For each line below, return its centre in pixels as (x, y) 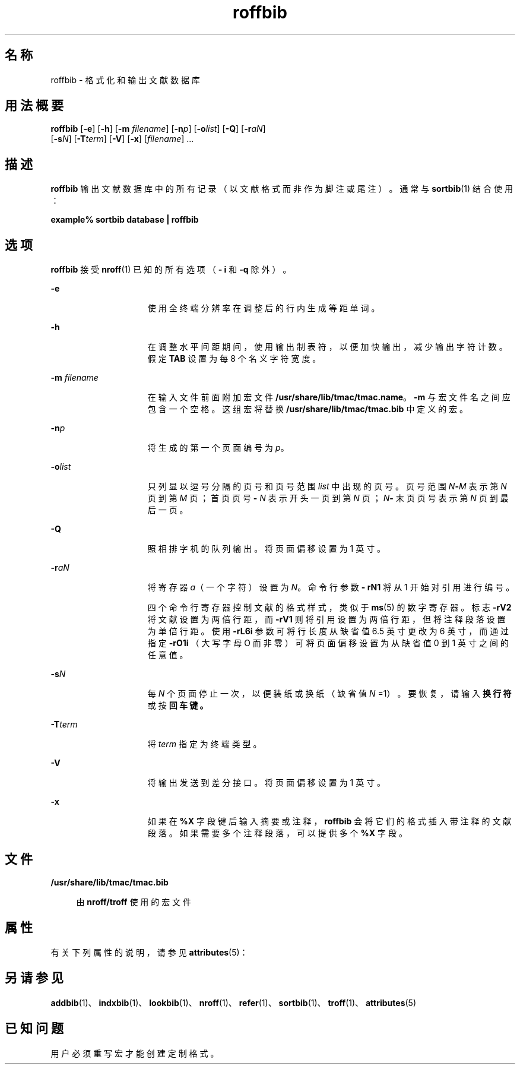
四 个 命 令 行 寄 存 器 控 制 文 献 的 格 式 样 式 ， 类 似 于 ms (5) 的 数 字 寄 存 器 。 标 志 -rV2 (329, 608)
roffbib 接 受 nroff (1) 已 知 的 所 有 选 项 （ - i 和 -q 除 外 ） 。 (171, 270)
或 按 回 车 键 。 (178, 706)
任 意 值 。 (168, 655)
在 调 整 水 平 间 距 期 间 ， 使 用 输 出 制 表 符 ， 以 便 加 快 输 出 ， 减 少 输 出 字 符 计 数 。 (327, 347)
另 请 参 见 (34, 978)
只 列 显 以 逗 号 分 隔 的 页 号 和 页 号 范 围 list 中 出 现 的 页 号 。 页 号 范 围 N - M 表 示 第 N (327, 486)
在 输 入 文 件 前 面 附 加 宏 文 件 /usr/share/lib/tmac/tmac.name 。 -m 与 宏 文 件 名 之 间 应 (329, 397)
